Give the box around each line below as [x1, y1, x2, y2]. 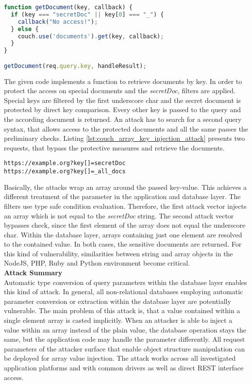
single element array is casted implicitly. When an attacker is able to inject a [4, 315, 233, 325]
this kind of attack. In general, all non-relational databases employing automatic [4, 286, 243, 297]
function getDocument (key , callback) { [4, 4, 133, 11]
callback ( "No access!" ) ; [17, 18, 98, 25]
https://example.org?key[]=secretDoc [4, 160, 126, 167]
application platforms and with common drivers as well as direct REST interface [4, 363, 244, 372]
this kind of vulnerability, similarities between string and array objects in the [4, 248, 233, 258]
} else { [11, 25, 39, 33]
